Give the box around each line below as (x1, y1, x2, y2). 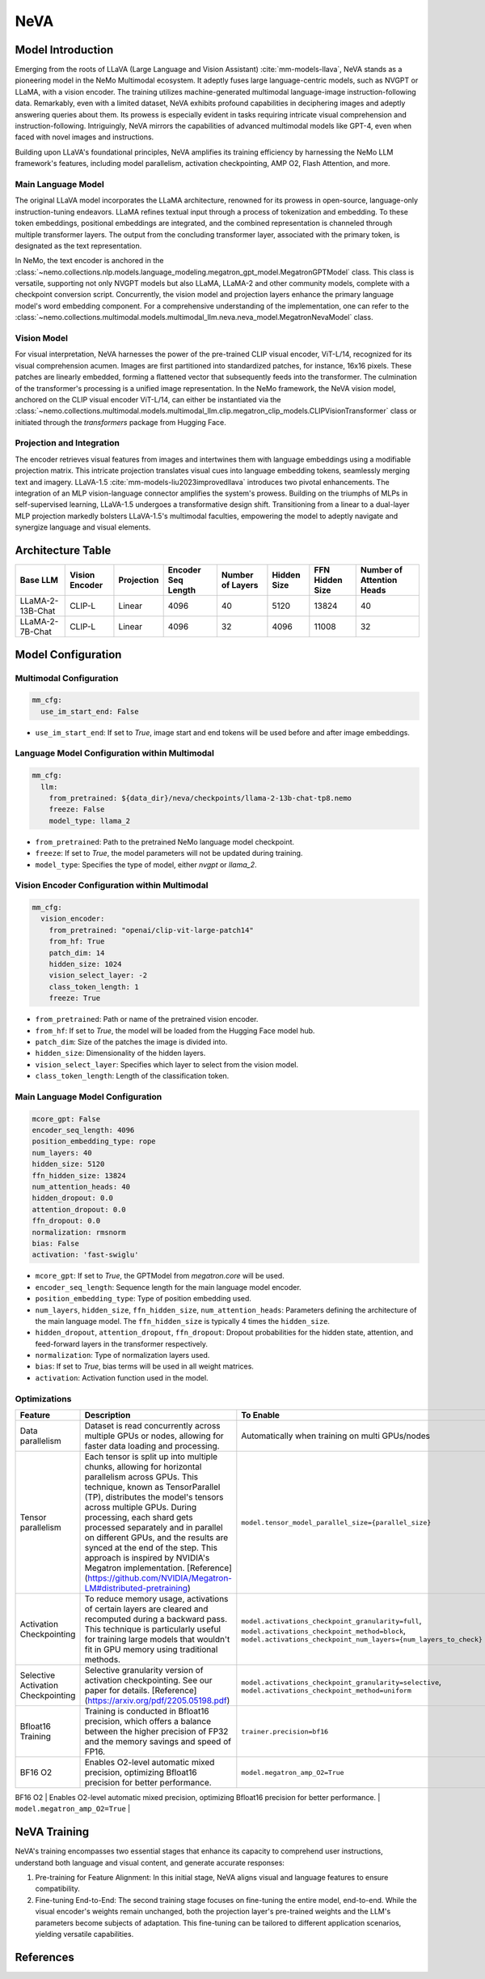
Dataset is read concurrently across (84, 1420, 221, 1432)
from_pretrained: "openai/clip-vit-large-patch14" (48, 926, 254, 934)
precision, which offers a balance (84, 1716, 212, 1727)
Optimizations (15, 1393, 72, 1404)
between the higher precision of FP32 (84, 1726, 229, 1737)
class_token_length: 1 (48, 982, 139, 991)
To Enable (241, 1410, 280, 1421)
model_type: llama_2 (48, 816, 131, 825)
